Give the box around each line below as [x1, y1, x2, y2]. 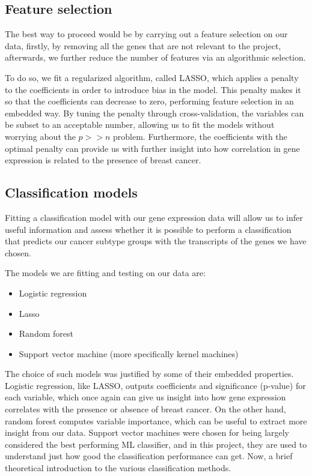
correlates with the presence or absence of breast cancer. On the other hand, [5, 403, 286, 415]
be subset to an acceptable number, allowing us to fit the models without [5, 118, 275, 131]
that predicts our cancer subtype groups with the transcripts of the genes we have [5, 235, 307, 247]
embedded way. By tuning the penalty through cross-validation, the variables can [5, 106, 304, 119]
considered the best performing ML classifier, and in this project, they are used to [5, 438, 307, 450]
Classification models [5, 183, 138, 202]
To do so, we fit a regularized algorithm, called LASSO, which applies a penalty [5, 71, 299, 83]
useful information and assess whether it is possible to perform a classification [5, 223, 292, 235]
